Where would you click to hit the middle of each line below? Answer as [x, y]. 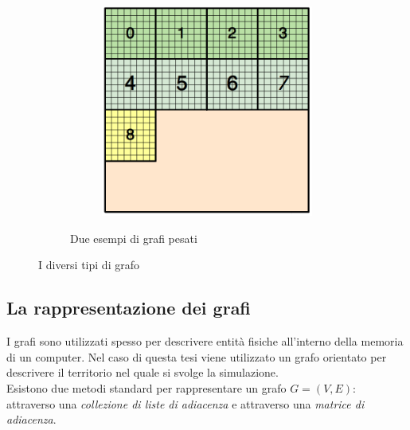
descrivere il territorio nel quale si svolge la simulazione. [143, 372]
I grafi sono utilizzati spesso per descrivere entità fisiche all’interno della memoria [205, 341]
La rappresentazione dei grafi [129, 308]
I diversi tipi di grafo [89, 265]
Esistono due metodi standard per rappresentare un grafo [146, 387]
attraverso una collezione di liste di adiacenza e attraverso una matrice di [185, 403]
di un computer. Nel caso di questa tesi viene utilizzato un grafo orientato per [197, 356]
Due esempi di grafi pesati [134, 238]
